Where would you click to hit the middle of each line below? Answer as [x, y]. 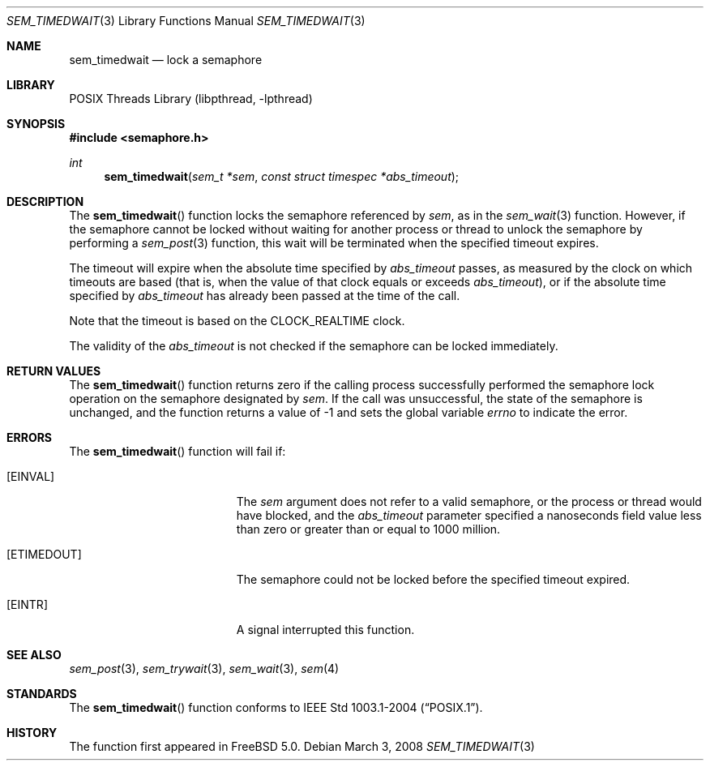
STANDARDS [42, 694]
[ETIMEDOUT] [44, 554]
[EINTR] [27, 604]
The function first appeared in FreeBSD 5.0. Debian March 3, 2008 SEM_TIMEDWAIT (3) [302, 746]
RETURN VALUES [54, 371]
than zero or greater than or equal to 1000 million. [368, 529]
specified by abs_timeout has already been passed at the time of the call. [265, 296]
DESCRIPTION [45, 201]
